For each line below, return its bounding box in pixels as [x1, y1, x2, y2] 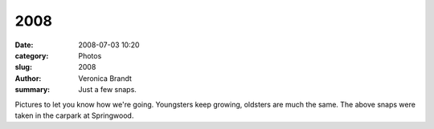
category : [14, 50, 49, 60]
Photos [78, 50, 102, 60]
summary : [14, 85, 51, 95]
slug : [14, 62, 32, 72]
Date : [14, 40, 34, 50]
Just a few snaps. [78, 85, 137, 95]
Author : [14, 73, 42, 83]
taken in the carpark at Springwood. [14, 111, 134, 120]
